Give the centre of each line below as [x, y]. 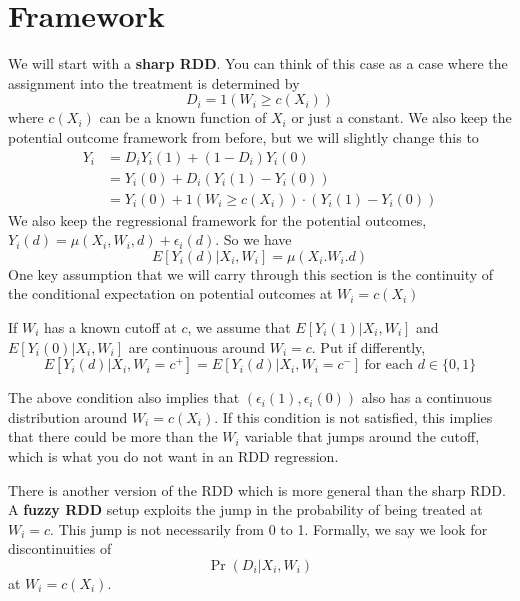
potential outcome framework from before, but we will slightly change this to [243, 136]
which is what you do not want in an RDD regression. [173, 455]
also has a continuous [426, 397]
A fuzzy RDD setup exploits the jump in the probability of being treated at [245, 509]
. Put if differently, [368, 346]
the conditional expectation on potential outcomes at [170, 293]
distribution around [68, 416]
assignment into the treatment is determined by [154, 82]
